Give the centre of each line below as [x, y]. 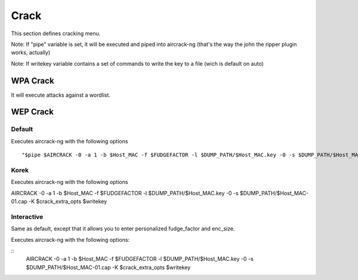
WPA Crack [33, 81]
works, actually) [31, 53]
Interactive [27, 217]
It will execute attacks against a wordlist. [61, 95]
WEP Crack [32, 112]
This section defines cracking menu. [56, 33]
